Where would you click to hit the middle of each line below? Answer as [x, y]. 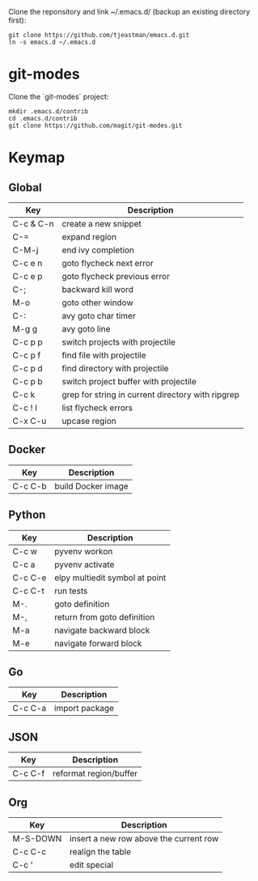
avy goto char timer [99, 316]
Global [25, 187]
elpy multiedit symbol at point [110, 578]
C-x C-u [30, 421]
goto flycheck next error [108, 263]
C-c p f [27, 355]
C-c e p [27, 276]
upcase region [89, 421]
